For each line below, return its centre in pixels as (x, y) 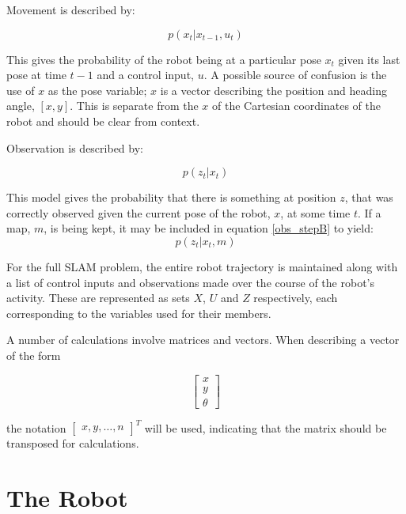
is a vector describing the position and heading (273, 90)
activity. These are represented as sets (98, 298)
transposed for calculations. (73, 443)
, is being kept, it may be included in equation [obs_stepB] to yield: (209, 228)
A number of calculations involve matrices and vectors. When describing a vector (203, 340)
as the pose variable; (97, 90)
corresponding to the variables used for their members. (139, 313)
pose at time (36, 75)
